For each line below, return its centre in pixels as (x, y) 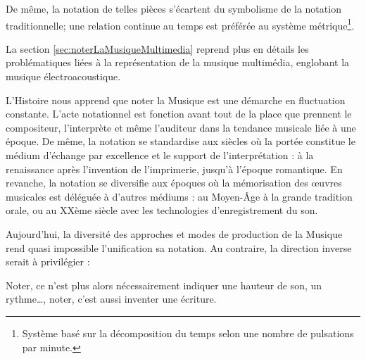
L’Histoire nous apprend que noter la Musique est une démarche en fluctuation (176, 100)
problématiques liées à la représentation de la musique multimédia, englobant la (178, 62)
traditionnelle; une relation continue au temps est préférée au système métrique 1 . (180, 24)
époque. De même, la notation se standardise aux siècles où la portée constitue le (181, 141)
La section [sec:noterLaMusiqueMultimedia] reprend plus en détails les (157, 48)
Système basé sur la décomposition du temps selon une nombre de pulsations (188, 333)
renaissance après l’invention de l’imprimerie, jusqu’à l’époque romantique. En (174, 169)
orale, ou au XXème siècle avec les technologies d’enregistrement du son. (162, 210)
